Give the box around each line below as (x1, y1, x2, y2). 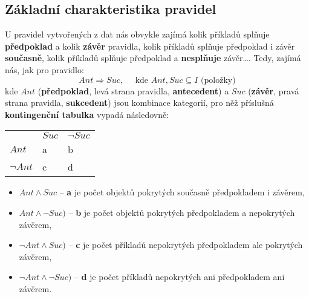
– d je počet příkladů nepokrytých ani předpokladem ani (74, 270, 285, 283)
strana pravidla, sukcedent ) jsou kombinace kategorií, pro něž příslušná (5, 96, 274, 109)
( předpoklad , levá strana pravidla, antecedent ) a (37, 84, 229, 97)
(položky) (201, 76, 236, 85)
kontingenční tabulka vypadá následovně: (5, 108, 169, 120)
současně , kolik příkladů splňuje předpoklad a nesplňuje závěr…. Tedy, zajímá (5, 51, 301, 64)
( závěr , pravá (248, 84, 299, 97)
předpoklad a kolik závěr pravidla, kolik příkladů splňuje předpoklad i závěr (5, 39, 295, 52)
